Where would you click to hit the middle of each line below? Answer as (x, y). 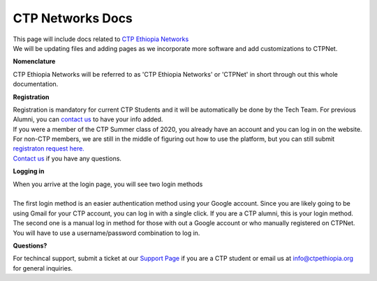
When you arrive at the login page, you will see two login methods (108, 184)
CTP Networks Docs (73, 18)
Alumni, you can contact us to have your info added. (88, 119)
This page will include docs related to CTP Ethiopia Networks (101, 39)
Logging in (29, 172)
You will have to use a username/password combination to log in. (106, 233)
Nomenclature (34, 61)
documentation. (36, 84)
